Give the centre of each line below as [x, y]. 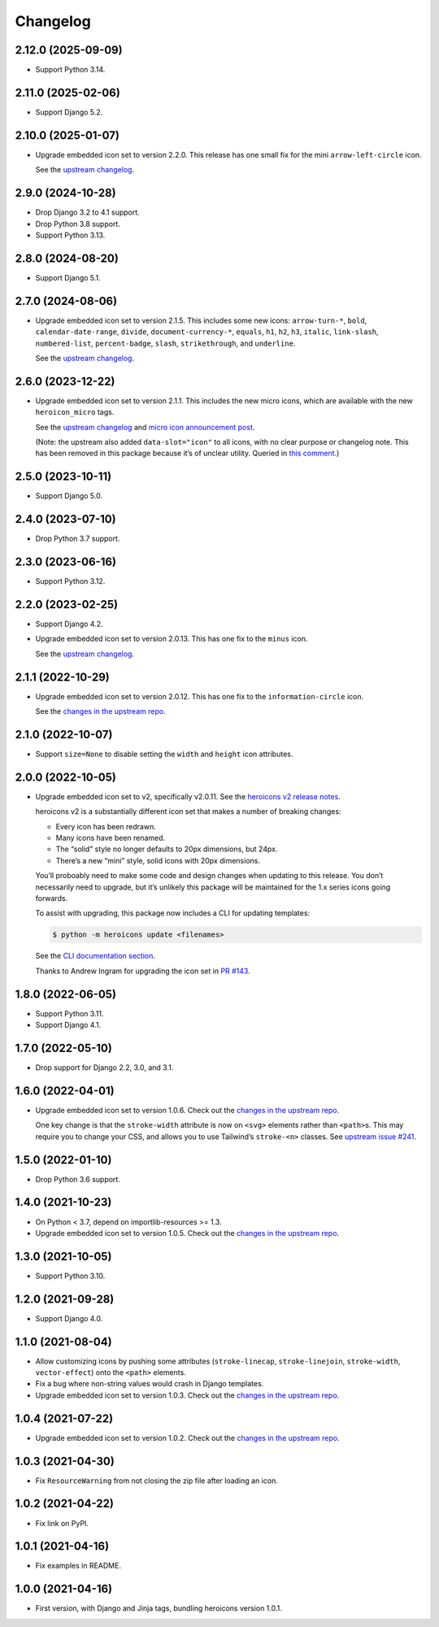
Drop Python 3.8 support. [78, 224]
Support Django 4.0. [69, 1318]
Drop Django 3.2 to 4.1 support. [87, 212]
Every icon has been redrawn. [106, 826]
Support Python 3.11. [70, 1013]
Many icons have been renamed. [111, 838]
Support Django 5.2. [69, 112]
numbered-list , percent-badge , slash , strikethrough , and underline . [165, 343]
